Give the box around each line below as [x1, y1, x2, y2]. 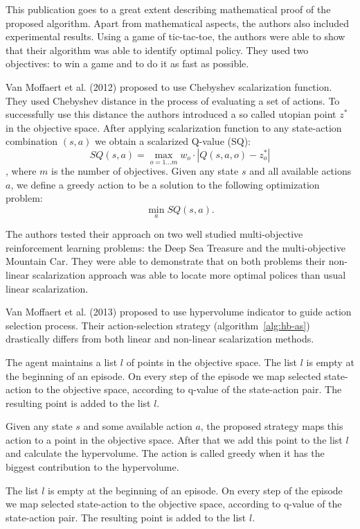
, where [6, 164, 37, 178]
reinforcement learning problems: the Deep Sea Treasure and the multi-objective [6, 240, 345, 254]
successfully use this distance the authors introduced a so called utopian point [6, 107, 336, 121]
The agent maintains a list [6, 354, 118, 369]
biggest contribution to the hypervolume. [6, 460, 179, 474]
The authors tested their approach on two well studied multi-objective [6, 227, 303, 241]
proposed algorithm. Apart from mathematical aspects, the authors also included [6, 15, 350, 30]
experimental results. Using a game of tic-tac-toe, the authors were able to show [6, 29, 345, 44]
